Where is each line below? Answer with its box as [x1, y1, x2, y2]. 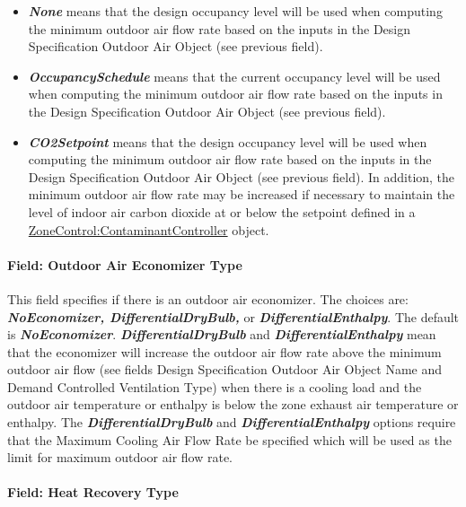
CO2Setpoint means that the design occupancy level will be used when [28, 132, 427, 151]
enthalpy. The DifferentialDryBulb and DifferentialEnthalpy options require [7, 413, 456, 432]
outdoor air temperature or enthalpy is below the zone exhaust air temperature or [7, 395, 459, 414]
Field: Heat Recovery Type [7, 483, 179, 502]
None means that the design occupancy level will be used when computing [28, 2, 443, 20]
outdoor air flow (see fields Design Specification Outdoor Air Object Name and [7, 360, 442, 379]
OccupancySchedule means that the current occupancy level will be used [28, 66, 441, 85]
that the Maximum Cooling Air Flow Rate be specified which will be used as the [7, 430, 452, 449]
